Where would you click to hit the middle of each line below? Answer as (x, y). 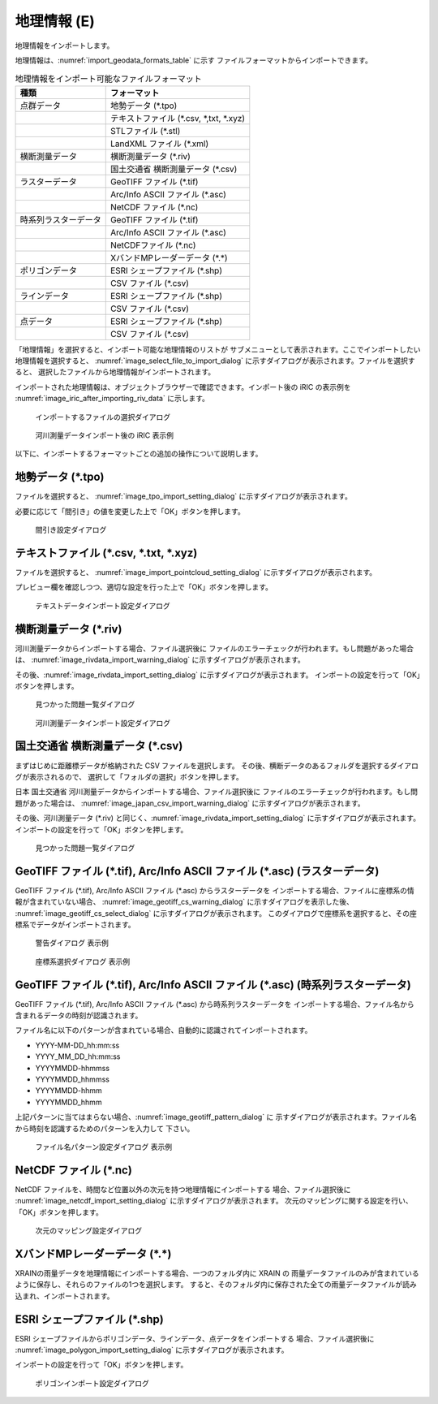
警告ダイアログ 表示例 (72, 943)
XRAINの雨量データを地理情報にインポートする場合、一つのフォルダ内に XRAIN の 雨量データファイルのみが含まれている (217, 1273)
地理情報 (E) (55, 21)
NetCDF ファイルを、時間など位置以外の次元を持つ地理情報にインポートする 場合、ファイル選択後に (183, 1189)
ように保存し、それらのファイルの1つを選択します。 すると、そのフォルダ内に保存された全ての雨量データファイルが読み (216, 1285)
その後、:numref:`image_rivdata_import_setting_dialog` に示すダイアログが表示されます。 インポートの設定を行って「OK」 (218, 675)
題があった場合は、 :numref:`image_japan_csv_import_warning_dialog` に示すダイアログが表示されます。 (190, 803)
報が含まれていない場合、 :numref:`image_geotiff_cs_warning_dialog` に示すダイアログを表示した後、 (185, 902)
